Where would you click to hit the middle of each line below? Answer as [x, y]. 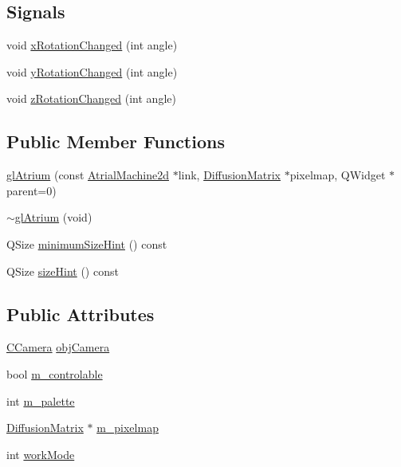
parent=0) [31, 190]
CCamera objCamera [58, 347]
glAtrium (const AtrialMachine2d [88, 175]
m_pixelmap [128, 428]
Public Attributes [81, 314]
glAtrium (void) [53, 217]
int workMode [41, 454]
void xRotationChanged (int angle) [92, 45]
